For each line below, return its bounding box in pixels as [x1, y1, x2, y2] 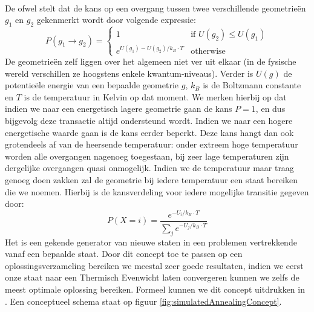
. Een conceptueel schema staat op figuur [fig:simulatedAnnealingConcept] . [5, 294, 282, 307]
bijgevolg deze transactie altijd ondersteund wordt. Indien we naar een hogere [5, 114, 293, 127]
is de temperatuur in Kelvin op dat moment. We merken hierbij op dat [24, 90, 287, 103]
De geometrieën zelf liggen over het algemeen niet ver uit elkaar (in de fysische [5, 55, 296, 68]
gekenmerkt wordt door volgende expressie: [36, 13, 196, 26]
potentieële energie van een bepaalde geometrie [5, 79, 179, 91]
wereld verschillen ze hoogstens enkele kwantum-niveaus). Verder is [5, 67, 253, 79]
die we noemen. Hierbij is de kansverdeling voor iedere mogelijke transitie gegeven [5, 185, 309, 198]
